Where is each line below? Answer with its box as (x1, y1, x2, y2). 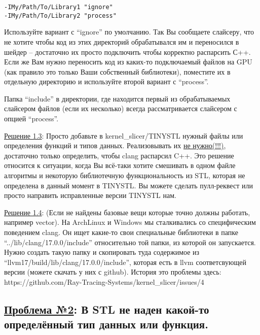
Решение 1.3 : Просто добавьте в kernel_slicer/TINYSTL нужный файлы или (4, 130, 243, 141)
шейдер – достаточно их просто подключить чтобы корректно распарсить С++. (4, 46, 251, 57)
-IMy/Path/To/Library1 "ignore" (4, 4, 113, 11)
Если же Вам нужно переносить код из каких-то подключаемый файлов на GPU (4, 56, 252, 67)
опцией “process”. (4, 113, 59, 124)
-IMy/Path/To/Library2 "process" (4, 12, 117, 19)
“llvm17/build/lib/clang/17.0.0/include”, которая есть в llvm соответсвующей (4, 256, 246, 267)
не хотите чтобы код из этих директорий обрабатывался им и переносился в (4, 36, 239, 47)
